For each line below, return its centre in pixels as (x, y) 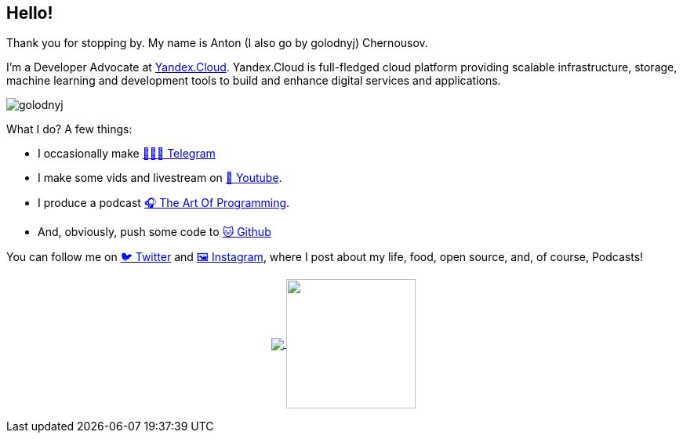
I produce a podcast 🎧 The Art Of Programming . (164, 203)
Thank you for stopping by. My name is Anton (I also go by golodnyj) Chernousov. (217, 43)
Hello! (30, 13)
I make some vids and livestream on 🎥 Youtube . (160, 178)
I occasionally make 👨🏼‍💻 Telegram (127, 154)
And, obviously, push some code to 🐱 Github (154, 232)
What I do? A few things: (69, 129)
